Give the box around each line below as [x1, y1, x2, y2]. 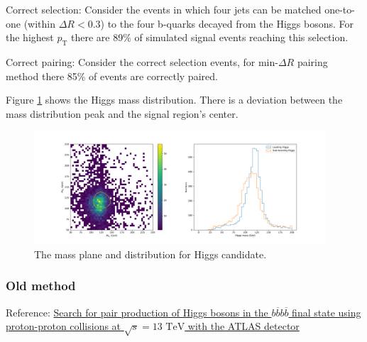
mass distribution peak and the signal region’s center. [6, 106, 239, 121]
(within [23, 16, 56, 31]
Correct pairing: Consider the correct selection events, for [6, 54, 256, 69]
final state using [292, 304, 361, 319]
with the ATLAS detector [187, 319, 300, 333]
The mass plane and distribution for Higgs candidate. [34, 246, 267, 261]
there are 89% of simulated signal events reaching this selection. [70, 30, 349, 45]
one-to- [324, 2, 355, 16]
